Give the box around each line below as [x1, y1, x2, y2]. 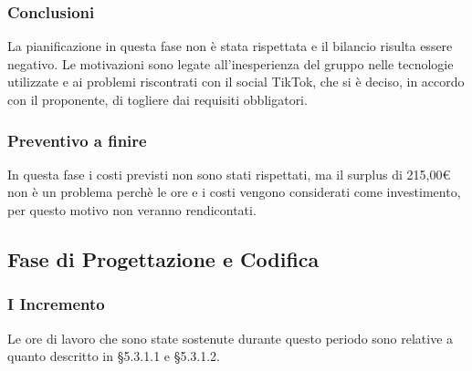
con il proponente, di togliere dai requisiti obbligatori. [7, 90, 308, 108]
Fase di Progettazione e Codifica [7, 244, 320, 273]
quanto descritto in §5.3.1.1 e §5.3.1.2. [7, 346, 221, 366]
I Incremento [7, 293, 105, 315]
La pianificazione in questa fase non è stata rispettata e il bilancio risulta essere [7, 36, 453, 56]
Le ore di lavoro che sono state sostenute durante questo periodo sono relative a [7, 328, 454, 347]
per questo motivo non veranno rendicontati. [7, 201, 257, 219]
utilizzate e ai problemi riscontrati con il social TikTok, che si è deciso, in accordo [7, 72, 465, 91]
